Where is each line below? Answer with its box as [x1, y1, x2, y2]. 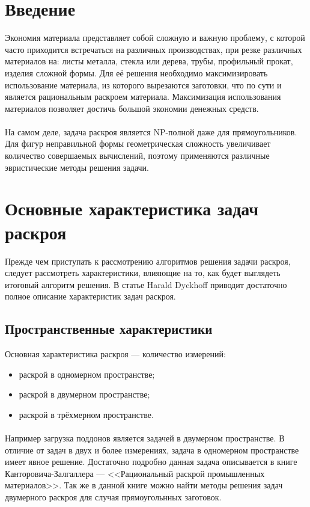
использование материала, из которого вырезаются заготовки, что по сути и [5, 78, 282, 91]
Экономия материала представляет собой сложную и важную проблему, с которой [5, 31, 305, 44]
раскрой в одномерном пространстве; [19, 367, 155, 380]
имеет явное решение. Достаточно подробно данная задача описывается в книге [5, 455, 297, 468]
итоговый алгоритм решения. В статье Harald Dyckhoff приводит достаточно [5, 278, 287, 290]
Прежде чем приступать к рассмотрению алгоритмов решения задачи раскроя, [5, 254, 291, 267]
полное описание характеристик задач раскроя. [5, 290, 176, 303]
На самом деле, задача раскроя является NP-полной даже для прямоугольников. [5, 125, 297, 138]
